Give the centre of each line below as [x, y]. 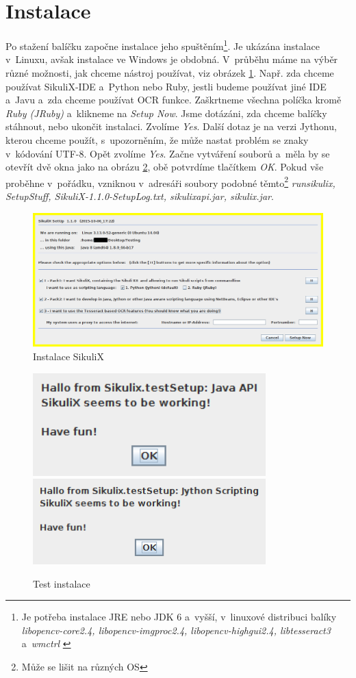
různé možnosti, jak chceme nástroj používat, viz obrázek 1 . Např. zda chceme [170, 72]
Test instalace [62, 583]
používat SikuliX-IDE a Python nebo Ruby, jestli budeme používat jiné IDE [166, 86]
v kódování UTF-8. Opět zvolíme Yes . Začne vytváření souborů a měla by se [168, 153]
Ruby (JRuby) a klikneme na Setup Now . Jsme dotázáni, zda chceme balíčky [166, 113]
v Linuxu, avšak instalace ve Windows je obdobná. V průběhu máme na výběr [172, 59]
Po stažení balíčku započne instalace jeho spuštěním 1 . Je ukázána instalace [163, 45]
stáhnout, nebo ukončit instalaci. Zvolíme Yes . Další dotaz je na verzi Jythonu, [171, 126]
